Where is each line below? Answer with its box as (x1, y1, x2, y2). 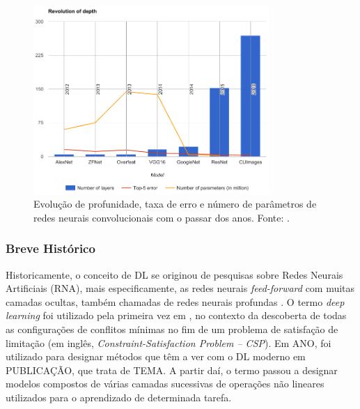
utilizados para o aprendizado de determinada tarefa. (6, 390, 232, 405)
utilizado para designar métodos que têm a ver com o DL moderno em (6, 349, 306, 364)
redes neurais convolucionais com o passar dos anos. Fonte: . (33, 210, 290, 224)
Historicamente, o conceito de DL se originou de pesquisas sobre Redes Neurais (6, 267, 343, 281)
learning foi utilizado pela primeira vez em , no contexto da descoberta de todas (6, 308, 347, 323)
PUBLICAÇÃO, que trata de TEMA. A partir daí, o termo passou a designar (6, 362, 338, 377)
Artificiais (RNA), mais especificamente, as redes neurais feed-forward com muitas (6, 281, 355, 295)
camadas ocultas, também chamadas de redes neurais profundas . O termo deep (6, 294, 345, 309)
